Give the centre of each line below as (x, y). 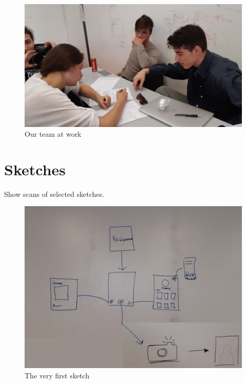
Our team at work (53, 134)
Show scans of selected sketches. (54, 194)
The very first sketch (57, 375)
